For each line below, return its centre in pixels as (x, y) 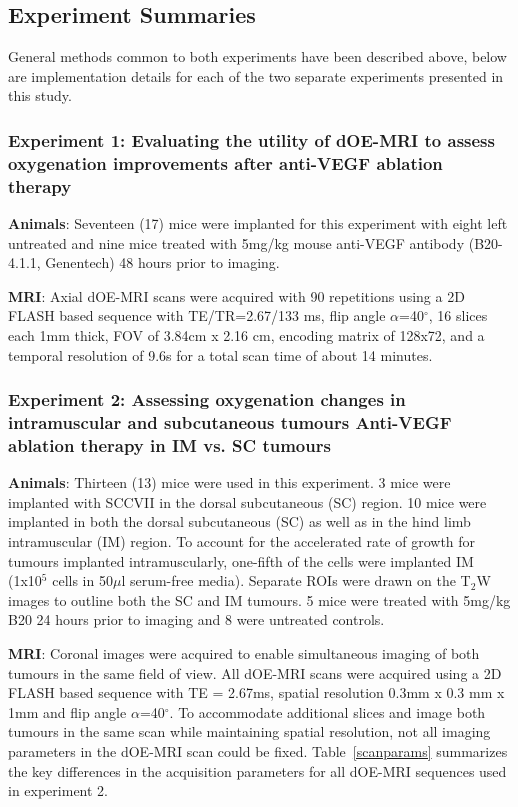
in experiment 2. (58, 790)
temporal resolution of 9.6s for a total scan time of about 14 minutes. (220, 354)
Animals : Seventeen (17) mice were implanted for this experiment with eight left (258, 223)
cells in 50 (82, 580)
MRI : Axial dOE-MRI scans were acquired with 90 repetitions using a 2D (236, 295)
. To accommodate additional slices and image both (327, 711)
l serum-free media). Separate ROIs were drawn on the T (296, 580)
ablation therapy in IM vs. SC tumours (169, 444)
